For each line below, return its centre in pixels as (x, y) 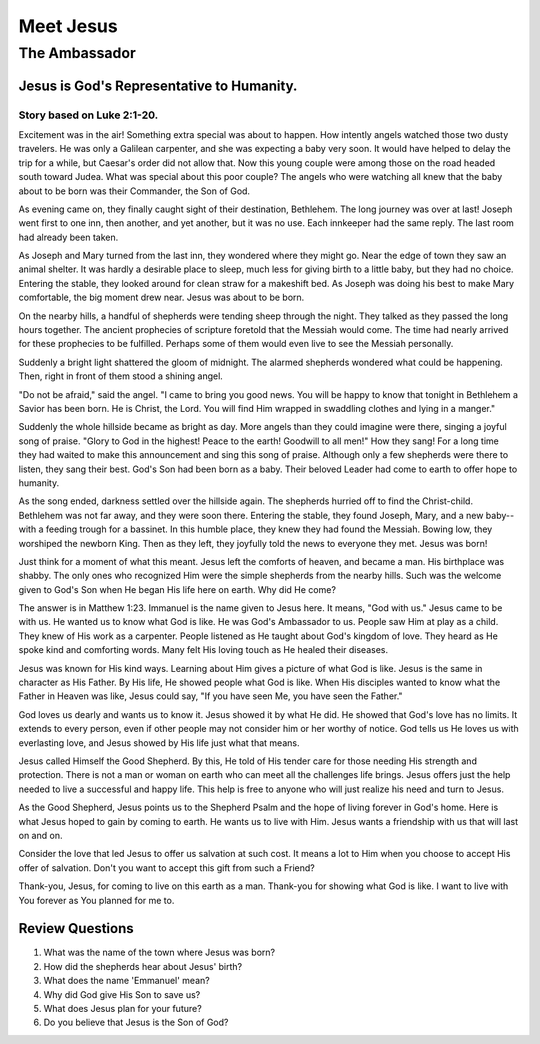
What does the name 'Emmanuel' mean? (126, 981)
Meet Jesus (68, 26)
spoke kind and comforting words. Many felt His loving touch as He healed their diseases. (203, 650)
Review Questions (76, 928)
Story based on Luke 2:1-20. (88, 115)
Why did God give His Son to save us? (122, 994)
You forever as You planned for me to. (96, 900)
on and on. (40, 835)
